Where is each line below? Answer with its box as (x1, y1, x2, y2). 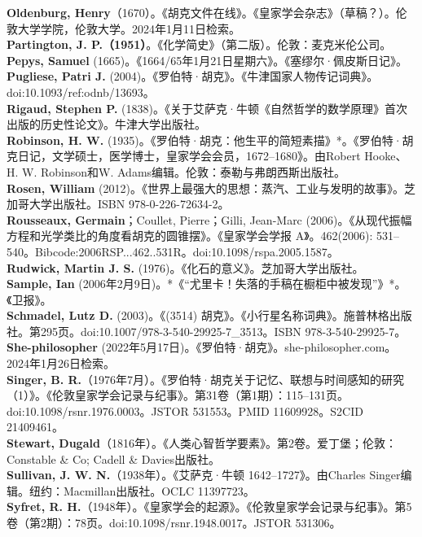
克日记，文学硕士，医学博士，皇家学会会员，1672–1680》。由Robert (7, 147, 361, 164)
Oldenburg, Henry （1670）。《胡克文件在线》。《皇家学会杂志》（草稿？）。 (7, 4, 396, 20)
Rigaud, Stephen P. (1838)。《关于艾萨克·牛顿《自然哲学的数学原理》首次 (7, 99, 407, 116)
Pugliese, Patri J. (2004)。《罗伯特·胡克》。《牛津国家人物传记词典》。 (7, 68, 379, 85)
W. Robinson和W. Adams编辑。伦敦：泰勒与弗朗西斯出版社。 (22, 163, 346, 180)
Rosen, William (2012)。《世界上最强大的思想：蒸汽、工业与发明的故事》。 (7, 179, 404, 196)
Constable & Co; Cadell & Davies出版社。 (7, 450, 221, 467)
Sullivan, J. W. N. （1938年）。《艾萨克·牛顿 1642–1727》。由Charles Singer (7, 466, 401, 483)
